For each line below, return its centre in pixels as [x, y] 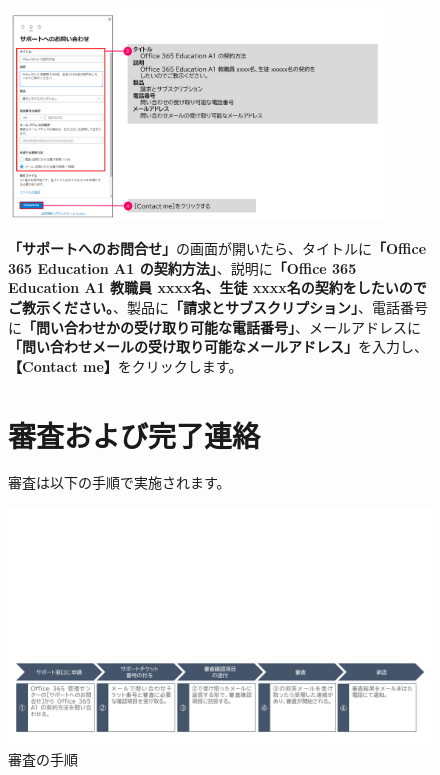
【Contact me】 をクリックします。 [125, 365]
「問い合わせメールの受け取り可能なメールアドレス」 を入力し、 [218, 346]
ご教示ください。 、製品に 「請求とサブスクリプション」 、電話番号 [218, 306]
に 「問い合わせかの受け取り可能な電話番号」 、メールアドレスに [214, 326]
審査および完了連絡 [134, 434]
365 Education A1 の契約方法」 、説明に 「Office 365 [182, 267]
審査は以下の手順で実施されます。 [119, 482]
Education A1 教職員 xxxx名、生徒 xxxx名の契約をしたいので [217, 287]
